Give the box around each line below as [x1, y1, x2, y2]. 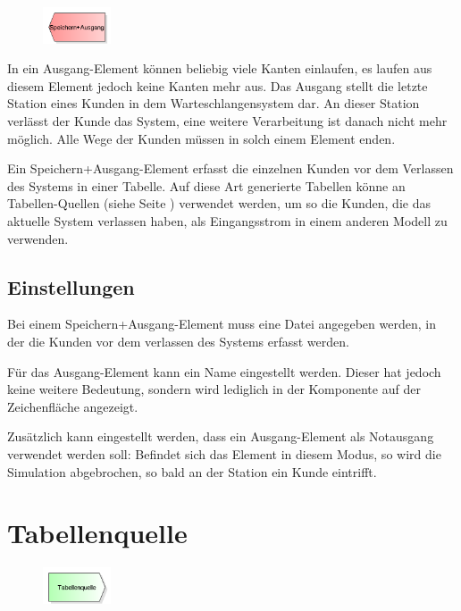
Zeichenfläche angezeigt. [7, 397, 138, 415]
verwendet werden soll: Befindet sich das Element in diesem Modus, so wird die [7, 444, 441, 463]
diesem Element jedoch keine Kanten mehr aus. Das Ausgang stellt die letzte [7, 76, 428, 95]
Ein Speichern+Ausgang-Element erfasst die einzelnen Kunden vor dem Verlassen [7, 159, 454, 178]
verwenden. [7, 229, 69, 247]
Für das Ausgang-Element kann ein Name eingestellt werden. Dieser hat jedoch [7, 362, 441, 381]
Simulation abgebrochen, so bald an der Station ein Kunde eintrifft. [7, 462, 377, 481]
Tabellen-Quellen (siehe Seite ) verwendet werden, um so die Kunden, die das [7, 194, 431, 213]
